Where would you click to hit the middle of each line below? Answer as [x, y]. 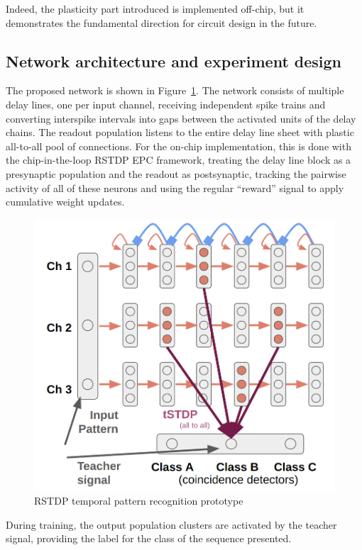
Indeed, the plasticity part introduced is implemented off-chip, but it [155, 9]
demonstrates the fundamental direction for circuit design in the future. [161, 22]
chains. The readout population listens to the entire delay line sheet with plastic [180, 132]
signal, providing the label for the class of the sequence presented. [149, 538]
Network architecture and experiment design [174, 61]
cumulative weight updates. [65, 202]
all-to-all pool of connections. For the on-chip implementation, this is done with [179, 146]
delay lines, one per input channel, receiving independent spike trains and [166, 104]
